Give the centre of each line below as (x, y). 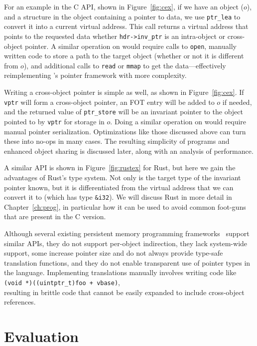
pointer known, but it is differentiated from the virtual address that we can (119, 187)
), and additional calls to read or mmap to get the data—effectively (125, 65)
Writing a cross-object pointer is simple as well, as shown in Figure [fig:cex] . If (124, 92)
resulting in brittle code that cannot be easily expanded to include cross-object (124, 292)
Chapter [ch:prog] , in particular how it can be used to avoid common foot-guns (125, 206)
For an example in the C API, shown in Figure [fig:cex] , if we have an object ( (124, 6)
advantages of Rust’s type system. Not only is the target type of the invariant (123, 177)
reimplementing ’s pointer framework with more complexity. (95, 75)
